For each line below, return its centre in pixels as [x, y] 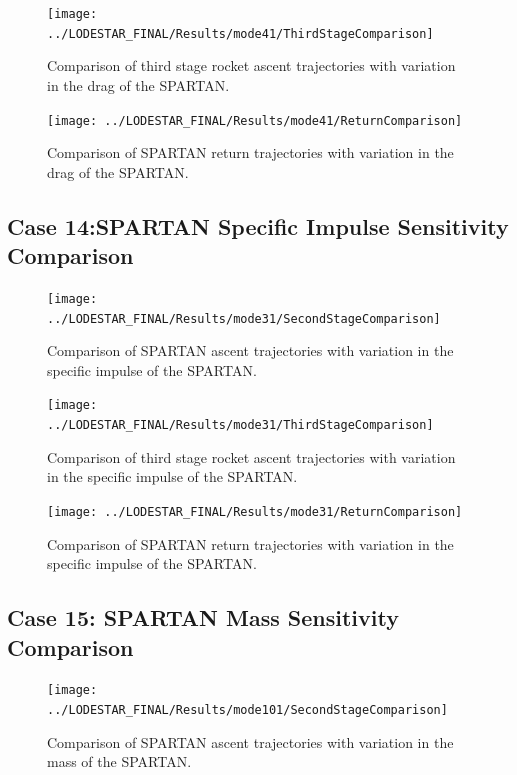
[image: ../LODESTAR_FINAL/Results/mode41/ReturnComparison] [255, 120]
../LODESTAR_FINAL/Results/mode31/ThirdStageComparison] [240, 425]
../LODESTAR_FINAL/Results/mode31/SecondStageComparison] [244, 318]
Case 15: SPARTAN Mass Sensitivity [203, 617]
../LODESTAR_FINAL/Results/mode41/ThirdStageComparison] [240, 33]
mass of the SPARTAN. [119, 761]
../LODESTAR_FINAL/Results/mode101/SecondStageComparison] [247, 710]
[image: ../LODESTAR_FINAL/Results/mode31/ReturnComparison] [255, 511]
